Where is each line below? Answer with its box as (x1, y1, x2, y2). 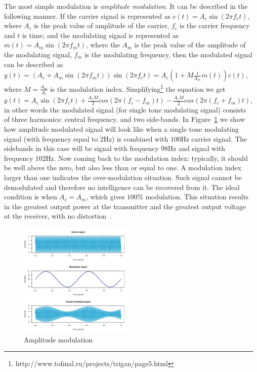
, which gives (86, 191, 125, 202)
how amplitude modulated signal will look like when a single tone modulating (4, 124, 239, 134)
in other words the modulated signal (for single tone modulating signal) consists (4, 104, 246, 114)
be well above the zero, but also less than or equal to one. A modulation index (4, 162, 242, 173)
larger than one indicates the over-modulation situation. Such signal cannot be (4, 172, 242, 183)
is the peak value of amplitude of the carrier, (34, 20, 170, 31)
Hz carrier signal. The (180, 133, 247, 144)
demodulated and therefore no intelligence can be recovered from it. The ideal (4, 182, 240, 192)
